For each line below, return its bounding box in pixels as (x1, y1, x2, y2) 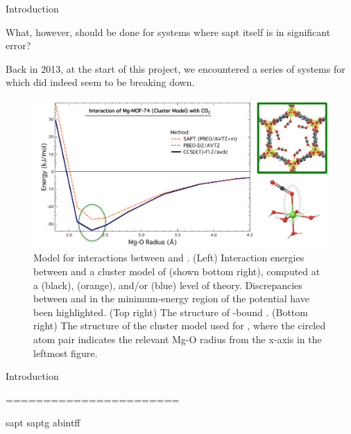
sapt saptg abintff (6, 415, 80, 430)
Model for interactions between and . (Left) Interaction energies (33, 250, 305, 265)
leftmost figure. (33, 345, 98, 360)
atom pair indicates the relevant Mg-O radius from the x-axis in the (33, 332, 322, 347)
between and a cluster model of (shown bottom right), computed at (33, 264, 320, 279)
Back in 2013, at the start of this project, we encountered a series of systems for (6, 61, 345, 76)
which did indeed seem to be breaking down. (6, 75, 195, 89)
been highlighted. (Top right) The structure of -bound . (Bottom (33, 304, 308, 319)
